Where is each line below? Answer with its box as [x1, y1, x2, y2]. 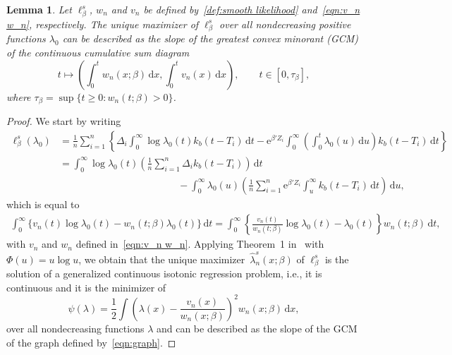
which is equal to [6, 196, 80, 211]
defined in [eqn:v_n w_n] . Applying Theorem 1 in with [75, 236, 324, 251]
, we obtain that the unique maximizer [78, 251, 245, 266]
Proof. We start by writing [6, 114, 121, 128]
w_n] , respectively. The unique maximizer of [6, 16, 199, 31]
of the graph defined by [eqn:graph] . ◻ [6, 335, 176, 349]
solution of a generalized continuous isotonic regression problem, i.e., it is [6, 266, 322, 281]
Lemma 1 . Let [6, 2, 72, 16]
